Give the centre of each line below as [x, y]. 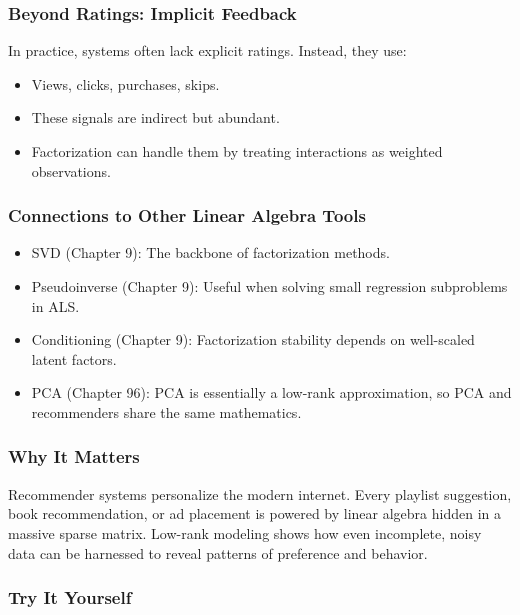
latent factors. [74, 358]
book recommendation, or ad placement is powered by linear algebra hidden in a [255, 513]
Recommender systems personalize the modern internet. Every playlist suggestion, [260, 493]
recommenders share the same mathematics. [166, 411]
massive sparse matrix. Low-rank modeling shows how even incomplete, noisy [245, 532]
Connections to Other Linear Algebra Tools [187, 215]
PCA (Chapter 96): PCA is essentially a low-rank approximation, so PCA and [271, 392]
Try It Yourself [70, 597]
